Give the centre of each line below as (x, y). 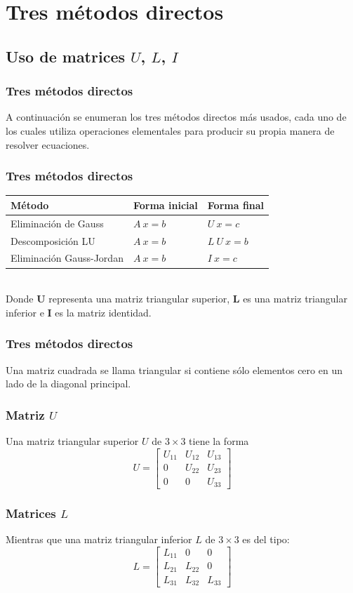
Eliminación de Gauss (57, 223)
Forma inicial (165, 205)
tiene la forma (219, 440)
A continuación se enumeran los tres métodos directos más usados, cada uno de (176, 117)
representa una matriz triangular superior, (139, 299)
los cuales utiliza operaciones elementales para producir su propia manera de (170, 130)
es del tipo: (266, 539)
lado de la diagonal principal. (68, 384)
